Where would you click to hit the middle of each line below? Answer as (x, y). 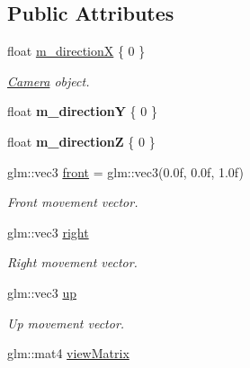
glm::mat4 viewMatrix (68, 353)
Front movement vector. (73, 202)
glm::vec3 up (42, 292)
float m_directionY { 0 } (82, 111)
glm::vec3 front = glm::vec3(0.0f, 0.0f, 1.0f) (125, 171)
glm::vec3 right (48, 232)
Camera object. (49, 81)
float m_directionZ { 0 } (81, 141)
